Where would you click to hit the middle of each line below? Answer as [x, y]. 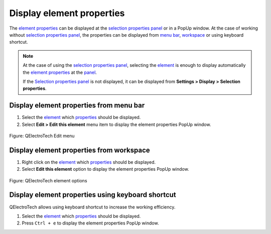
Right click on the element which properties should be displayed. [89, 162]
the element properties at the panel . [60, 72]
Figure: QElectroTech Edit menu [42, 136]
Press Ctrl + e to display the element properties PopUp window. [90, 223]
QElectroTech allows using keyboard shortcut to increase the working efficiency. [92, 207]
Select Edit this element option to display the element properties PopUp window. [105, 169]
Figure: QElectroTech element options [48, 180]
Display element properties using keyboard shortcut [93, 195]
